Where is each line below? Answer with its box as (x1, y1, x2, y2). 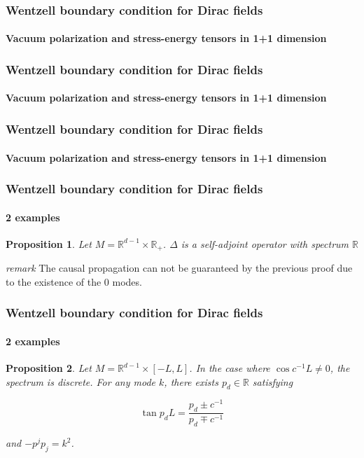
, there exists (164, 374, 218, 389)
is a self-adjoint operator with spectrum (181, 236, 349, 251)
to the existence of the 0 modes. (6, 274, 142, 289)
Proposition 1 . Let (6, 236, 92, 251)
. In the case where (189, 361, 270, 375)
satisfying (252, 374, 293, 389)
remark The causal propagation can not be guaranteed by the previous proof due (6, 261, 353, 275)
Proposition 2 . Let (6, 361, 92, 375)
